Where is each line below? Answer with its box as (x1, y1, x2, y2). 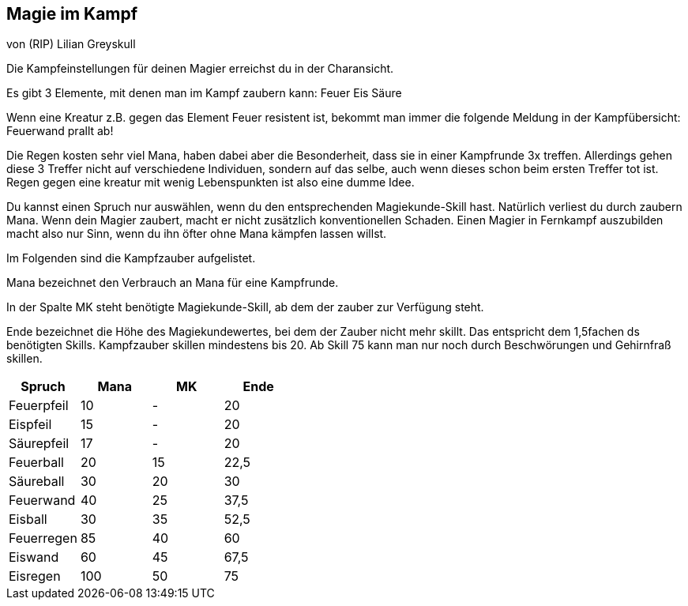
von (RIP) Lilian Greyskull (6, 37, 136, 51)
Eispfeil (9, 416, 52, 433)
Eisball (9, 511, 47, 528)
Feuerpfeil (9, 397, 69, 414)
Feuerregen (9, 530, 77, 547)
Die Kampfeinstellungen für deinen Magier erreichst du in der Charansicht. (6, 62, 394, 76)
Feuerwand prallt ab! (6, 124, 114, 138)
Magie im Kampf (6, 4, 138, 24)
